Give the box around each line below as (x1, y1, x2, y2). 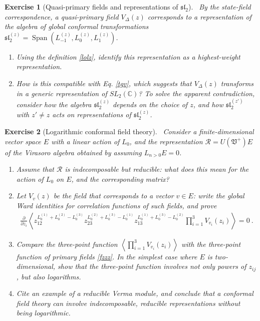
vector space (5, 136, 41, 146)
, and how (193, 99, 223, 109)
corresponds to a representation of (147, 11, 251, 22)
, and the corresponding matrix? (71, 173, 169, 184)
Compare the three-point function (16, 238, 118, 249)
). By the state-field (188, 2, 251, 12)
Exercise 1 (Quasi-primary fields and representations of (5, 2, 178, 12)
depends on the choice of (112, 99, 188, 109)
